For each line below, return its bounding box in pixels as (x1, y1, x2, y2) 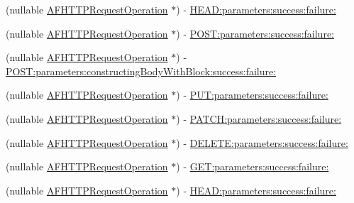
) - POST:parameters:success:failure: (176, 26, 334, 40)
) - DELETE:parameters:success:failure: (176, 135, 348, 150)
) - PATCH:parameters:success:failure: (176, 111, 342, 126)
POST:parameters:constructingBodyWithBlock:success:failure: (6, 63, 277, 78)
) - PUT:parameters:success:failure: (176, 87, 328, 102)
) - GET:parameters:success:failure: (176, 159, 329, 174)
